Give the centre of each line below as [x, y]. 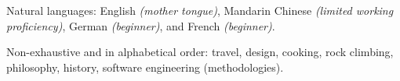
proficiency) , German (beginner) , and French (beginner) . [141, 25]
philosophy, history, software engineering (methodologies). [145, 67]
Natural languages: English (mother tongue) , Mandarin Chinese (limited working [200, 10]
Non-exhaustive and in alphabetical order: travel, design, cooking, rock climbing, [200, 52]
